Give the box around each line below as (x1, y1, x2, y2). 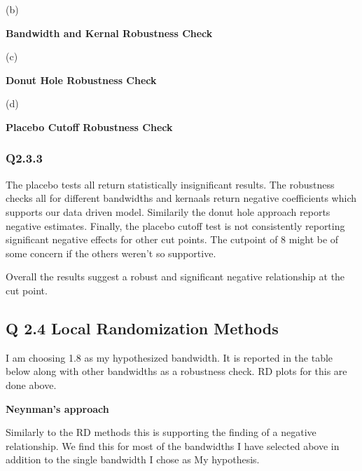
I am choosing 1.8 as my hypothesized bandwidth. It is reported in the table (6, 350, 333, 364)
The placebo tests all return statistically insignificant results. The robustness (6, 177, 335, 191)
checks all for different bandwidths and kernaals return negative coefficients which (6, 191, 356, 205)
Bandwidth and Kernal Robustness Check (6, 25, 213, 40)
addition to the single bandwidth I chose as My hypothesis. (6, 452, 260, 467)
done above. (6, 377, 57, 392)
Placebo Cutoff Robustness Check (6, 119, 173, 134)
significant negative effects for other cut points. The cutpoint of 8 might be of (6, 232, 339, 247)
